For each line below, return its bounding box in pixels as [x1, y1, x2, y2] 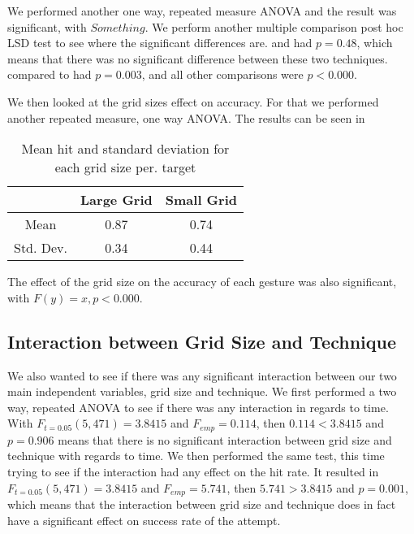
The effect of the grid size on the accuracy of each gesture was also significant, [7, 273, 397, 290]
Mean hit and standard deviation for [21, 139, 230, 158]
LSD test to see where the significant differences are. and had [7, 34, 313, 51]
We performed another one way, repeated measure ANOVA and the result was [7, 2, 397, 19]
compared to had [7, 66, 92, 83]
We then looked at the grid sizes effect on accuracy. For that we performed [7, 93, 379, 110]
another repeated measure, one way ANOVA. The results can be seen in [7, 109, 365, 126]
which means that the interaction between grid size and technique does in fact [7, 496, 396, 513]
